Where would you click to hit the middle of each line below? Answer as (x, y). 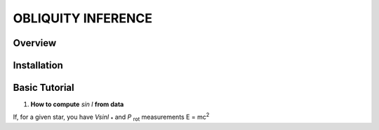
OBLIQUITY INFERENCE (83, 18)
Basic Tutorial (44, 88)
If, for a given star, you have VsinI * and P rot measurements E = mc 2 (111, 117)
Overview (35, 43)
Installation (38, 65)
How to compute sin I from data (77, 104)
